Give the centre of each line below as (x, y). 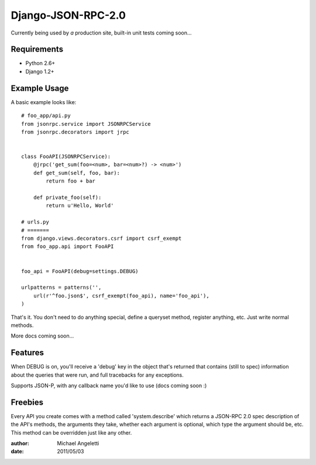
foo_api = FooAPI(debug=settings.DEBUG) (80, 271)
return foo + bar (71, 181)
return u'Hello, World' (80, 206)
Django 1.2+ (40, 71)
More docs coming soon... (42, 336)
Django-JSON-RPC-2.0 (68, 15)
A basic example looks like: (44, 102)
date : (17, 452)
